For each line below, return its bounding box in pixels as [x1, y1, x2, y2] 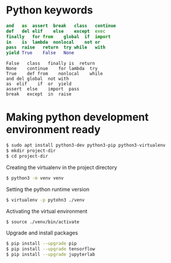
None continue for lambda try [6, 65, 98, 72]
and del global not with [6, 76, 69, 82]
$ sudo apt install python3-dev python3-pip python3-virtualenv [6, 143, 166, 148]
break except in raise [6, 91, 72, 97]
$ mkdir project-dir [6, 148, 57, 154]
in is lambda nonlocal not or [6, 39, 100, 45]
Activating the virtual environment [6, 207, 88, 214]
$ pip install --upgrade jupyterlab [6, 252, 95, 258]
